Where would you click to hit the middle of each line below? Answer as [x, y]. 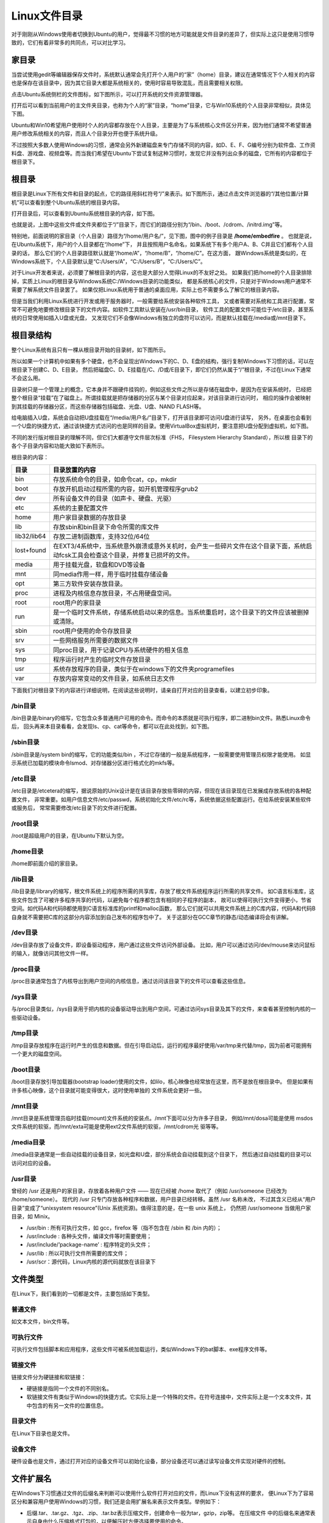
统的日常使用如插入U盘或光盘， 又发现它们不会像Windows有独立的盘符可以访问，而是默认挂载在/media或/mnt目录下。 [160, 318]
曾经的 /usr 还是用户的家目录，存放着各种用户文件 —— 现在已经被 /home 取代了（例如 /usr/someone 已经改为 [149, 1190]
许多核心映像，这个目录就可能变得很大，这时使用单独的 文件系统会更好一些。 [108, 1090]
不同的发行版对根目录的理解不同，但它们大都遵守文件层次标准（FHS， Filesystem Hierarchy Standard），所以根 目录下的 [162, 437]
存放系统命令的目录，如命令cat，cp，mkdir [115, 479]
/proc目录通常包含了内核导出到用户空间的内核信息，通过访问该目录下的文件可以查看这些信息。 [130, 981]
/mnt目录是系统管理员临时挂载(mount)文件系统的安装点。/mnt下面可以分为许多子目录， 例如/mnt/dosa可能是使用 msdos [162, 1118]
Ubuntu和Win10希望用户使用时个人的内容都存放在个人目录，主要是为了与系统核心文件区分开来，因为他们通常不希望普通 [161, 125]
